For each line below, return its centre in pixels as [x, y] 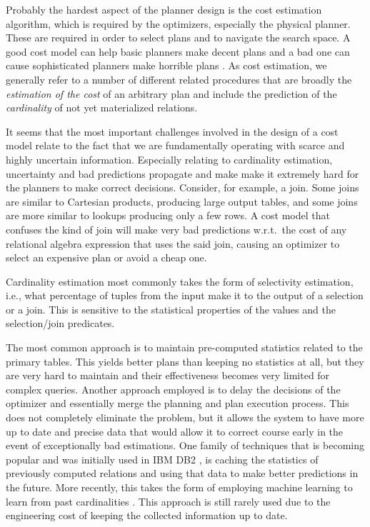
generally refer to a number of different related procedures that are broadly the [179, 79]
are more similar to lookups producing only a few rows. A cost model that [168, 215]
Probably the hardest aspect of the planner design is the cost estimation [164, 9]
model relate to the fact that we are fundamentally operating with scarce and [175, 145]
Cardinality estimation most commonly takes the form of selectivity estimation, [180, 281]
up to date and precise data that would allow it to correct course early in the [175, 431]
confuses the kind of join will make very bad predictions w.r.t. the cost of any [176, 229]
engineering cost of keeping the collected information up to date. [147, 515]
